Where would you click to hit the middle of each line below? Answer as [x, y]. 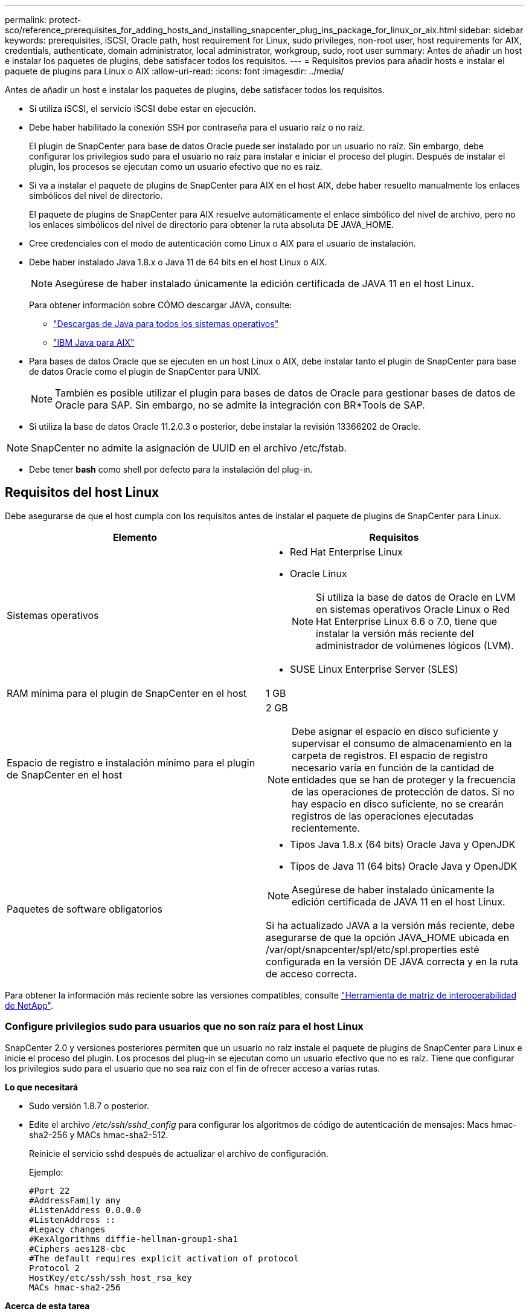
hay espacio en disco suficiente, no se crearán [398, 804]
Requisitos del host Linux [82, 493]
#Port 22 [50, 1190]
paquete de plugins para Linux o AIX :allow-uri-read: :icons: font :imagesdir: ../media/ [175, 71]
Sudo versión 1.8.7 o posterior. [89, 1105]
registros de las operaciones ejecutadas [383, 816]
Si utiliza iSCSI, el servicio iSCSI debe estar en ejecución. [143, 108]
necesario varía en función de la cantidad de [393, 767]
